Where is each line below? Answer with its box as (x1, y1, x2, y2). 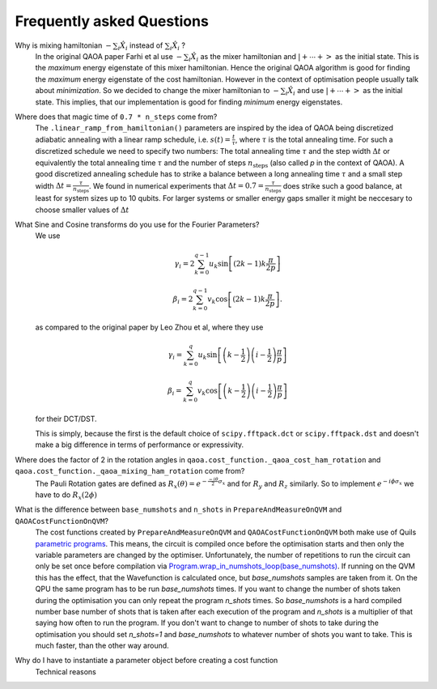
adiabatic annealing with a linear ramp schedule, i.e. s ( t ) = (35, 134, 231, 144)
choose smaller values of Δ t (35, 205, 129, 215)
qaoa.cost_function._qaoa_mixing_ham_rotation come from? (15, 466, 245, 476)
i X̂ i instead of (117, 40, 163, 52)
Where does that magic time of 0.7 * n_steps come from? (15, 112, 218, 121)
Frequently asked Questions (15, 12, 210, 30)
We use (35, 231, 61, 240)
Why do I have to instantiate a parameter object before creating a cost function (15, 656, 278, 666)
